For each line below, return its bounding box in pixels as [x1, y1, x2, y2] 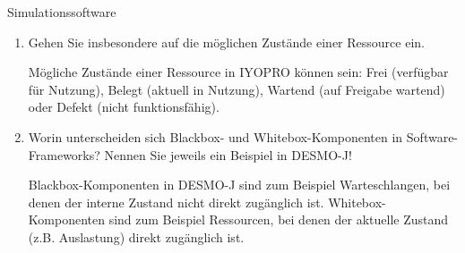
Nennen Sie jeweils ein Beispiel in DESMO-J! [104, 145, 352, 164]
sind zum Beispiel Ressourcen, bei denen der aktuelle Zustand [108, 210, 449, 229]
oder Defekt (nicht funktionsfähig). [28, 97, 220, 116]
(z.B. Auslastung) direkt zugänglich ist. [28, 227, 245, 246]
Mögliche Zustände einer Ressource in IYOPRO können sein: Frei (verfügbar [28, 63, 449, 81]
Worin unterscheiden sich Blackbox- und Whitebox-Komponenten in [28, 127, 403, 146]
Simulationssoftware [7, 3, 116, 21]
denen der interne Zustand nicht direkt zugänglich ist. [28, 192, 324, 211]
